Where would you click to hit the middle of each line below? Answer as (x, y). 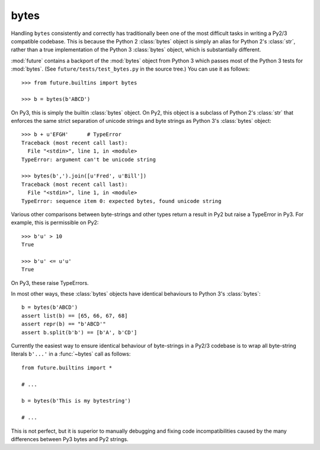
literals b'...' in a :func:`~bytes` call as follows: (71, 354)
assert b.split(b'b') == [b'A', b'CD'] (79, 332)
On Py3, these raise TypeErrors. (50, 283)
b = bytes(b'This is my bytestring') (76, 401)
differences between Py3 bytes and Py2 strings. (70, 439)
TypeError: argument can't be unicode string (89, 159)
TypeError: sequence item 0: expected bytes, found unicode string (121, 201)
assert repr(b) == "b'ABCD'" (64, 324)
